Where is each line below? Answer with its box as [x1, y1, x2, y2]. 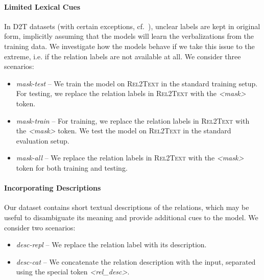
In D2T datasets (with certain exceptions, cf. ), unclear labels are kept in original [4, 20, 260, 31]
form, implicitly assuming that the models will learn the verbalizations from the [4, 31, 254, 41]
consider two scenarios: [4, 222, 76, 232]
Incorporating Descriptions [4, 182, 101, 193]
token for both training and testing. [16, 162, 128, 173]
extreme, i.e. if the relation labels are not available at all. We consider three [4, 51, 241, 61]
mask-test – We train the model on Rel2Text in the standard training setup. [16, 78, 258, 88]
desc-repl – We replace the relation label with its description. [16, 239, 207, 250]
